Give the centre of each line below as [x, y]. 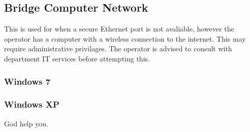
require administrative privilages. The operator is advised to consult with [118, 48]
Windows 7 [27, 81]
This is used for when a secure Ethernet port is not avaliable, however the [119, 29]
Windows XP [32, 104]
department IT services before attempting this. [77, 58]
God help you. [26, 123]
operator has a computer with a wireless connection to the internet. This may [125, 38]
